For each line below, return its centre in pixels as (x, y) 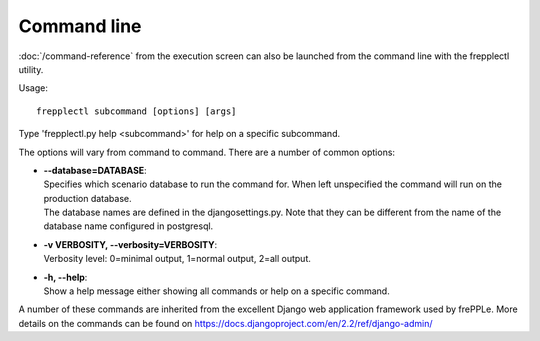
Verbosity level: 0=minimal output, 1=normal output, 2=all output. (177, 259)
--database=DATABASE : (95, 170)
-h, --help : (65, 277)
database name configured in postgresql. (128, 226)
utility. (31, 69)
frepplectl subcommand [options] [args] (136, 111)
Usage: (33, 88)
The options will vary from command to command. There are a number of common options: (206, 152)
